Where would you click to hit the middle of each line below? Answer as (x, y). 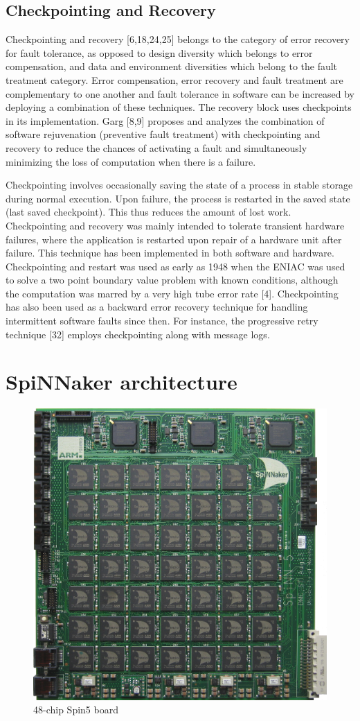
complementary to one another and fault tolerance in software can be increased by (180, 93)
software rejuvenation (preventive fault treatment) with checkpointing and (163, 134)
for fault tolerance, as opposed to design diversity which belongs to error (159, 52)
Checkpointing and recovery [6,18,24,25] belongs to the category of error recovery (178, 39)
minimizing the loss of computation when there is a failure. (131, 161)
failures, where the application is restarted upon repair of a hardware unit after (174, 239)
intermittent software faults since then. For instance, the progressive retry (162, 321)
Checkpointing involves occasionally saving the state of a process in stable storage (179, 185)
